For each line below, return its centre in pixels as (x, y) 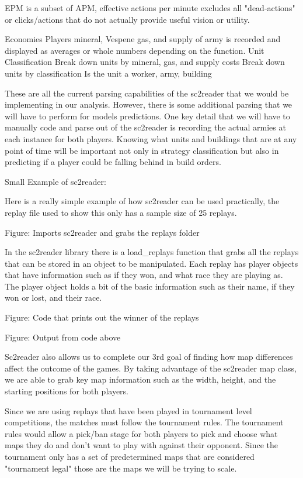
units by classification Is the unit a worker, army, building (108, 73)
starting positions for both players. (67, 391)
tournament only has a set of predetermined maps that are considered (130, 456)
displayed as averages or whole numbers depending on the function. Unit (135, 50)
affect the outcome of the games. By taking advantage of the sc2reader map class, (151, 368)
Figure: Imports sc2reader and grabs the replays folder (102, 232)
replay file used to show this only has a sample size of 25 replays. (121, 212)
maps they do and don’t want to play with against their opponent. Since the (142, 445)
